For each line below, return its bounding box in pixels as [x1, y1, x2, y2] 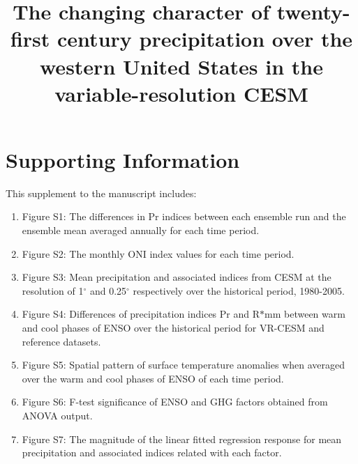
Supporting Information [6, 145, 240, 173]
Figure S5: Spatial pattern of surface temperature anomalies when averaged [22, 357, 345, 372]
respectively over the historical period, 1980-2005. [133, 283, 345, 297]
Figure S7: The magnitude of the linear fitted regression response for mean [22, 431, 342, 446]
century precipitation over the [57, 24, 353, 53]
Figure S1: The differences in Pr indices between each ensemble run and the [22, 209, 346, 224]
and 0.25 [89, 283, 127, 297]
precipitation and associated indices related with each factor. [22, 445, 282, 460]
